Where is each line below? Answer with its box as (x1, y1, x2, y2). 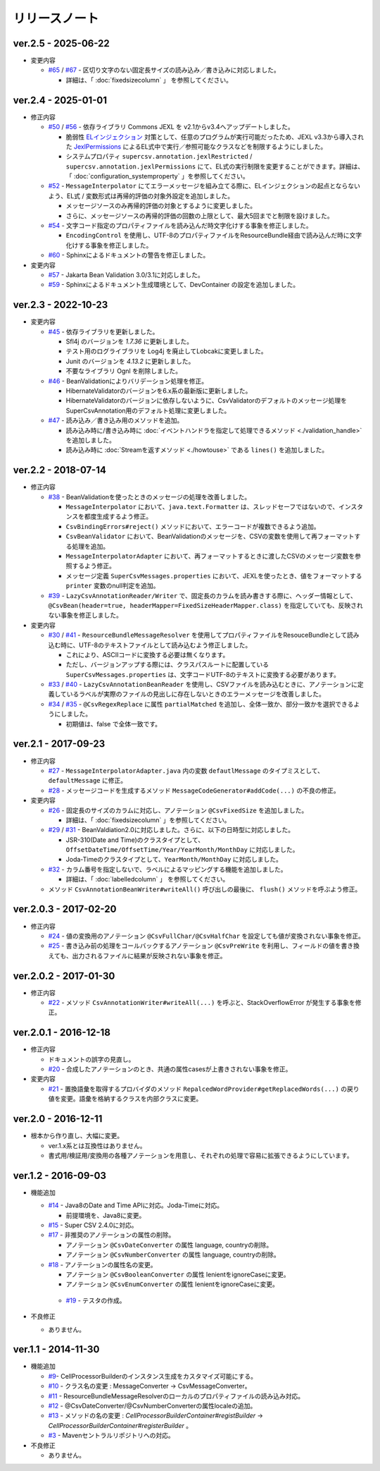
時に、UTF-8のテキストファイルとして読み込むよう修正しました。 (60, 640, 252, 649)
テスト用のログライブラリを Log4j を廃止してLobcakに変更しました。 (65, 347, 267, 355)
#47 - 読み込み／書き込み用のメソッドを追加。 (48, 416, 184, 425)
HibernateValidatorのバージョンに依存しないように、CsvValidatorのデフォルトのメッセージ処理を (65, 396, 348, 405)
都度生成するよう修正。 (84, 512, 153, 521)
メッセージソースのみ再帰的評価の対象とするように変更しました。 (65, 202, 257, 210)
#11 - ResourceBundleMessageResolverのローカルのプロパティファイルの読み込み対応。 (48, 1391, 305, 1400)
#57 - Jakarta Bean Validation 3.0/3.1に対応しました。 (48, 271, 204, 279)
